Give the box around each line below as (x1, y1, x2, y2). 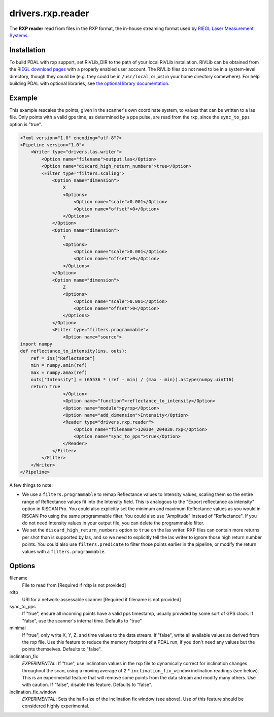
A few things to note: (9, 482, 53, 488)
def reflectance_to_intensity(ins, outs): (20, 348, 127, 354)
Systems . (9, 32, 29, 38)
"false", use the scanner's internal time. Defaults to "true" (22, 617, 142, 624)
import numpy (20, 341, 53, 347)
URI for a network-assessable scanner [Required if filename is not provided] (22, 596, 181, 602)
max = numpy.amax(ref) (30, 369, 87, 376)
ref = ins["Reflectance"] (30, 355, 95, 361)
